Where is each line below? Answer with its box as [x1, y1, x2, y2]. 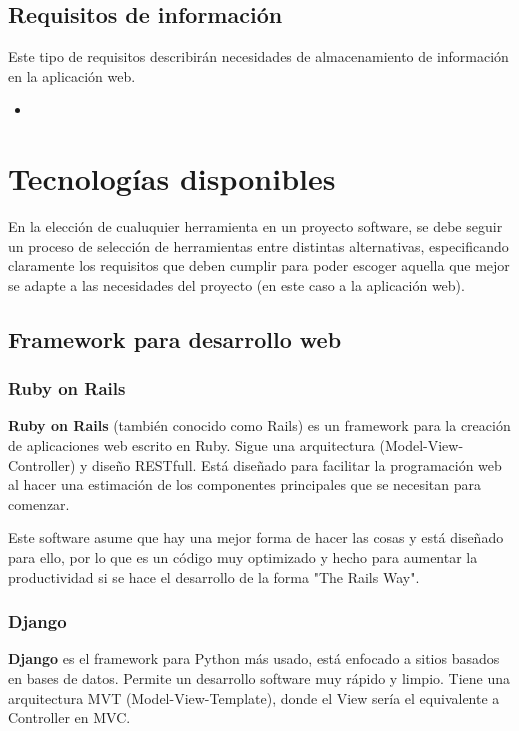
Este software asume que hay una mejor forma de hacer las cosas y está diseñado [8, 527, 504, 548]
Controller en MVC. [8, 707, 131, 728]
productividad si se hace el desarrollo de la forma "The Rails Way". [8, 566, 420, 587]
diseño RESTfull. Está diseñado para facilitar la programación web [92, 454, 502, 475]
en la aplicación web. [8, 65, 136, 86]
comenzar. [8, 493, 70, 514]
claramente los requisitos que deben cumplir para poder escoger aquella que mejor [8, 255, 510, 276]
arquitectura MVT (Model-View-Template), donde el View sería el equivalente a [8, 687, 500, 708]
